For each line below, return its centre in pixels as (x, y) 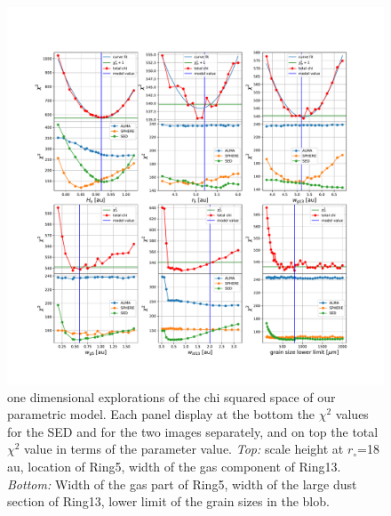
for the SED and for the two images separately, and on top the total (193, 431)
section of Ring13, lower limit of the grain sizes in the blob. (168, 501)
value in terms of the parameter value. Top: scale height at (184, 449)
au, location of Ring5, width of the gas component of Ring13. (174, 466)
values (352, 414)
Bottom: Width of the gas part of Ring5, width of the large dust (182, 484)
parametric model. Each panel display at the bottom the (161, 414)
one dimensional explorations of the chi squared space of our (172, 396)
